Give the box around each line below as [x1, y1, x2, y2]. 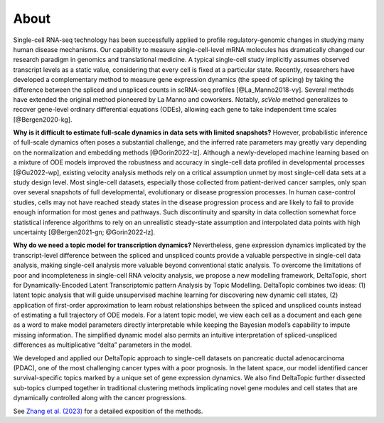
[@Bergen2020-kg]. [13, 115, 73, 124]
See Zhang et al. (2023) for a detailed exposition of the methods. [13, 407, 203, 415]
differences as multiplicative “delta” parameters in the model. [13, 340, 192, 349]
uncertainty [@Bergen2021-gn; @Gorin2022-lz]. [13, 228, 156, 236]
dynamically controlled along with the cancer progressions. [13, 394, 187, 402]
